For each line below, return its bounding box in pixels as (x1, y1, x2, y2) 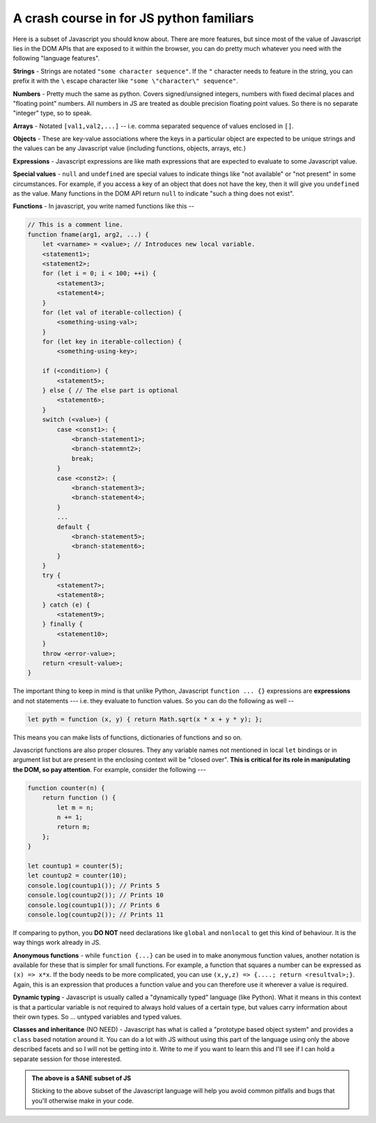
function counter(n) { (27, 784, 105, 792)
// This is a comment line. (27, 221, 123, 229)
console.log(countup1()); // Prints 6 (27, 901, 160, 909)
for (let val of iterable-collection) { (42, 308, 182, 316)
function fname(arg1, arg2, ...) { (27, 230, 149, 238)
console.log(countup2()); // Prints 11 (27, 911, 164, 918)
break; (71, 455, 94, 462)
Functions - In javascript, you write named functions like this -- (13, 202, 195, 210)
